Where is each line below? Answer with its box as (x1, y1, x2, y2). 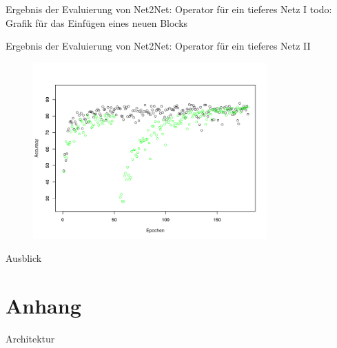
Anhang (6, 291, 81, 319)
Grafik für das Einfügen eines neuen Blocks (6, 15, 188, 30)
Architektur (6, 331, 55, 345)
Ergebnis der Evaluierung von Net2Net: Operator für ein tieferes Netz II (6, 39, 311, 53)
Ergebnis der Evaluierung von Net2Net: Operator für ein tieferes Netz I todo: (6, 2, 332, 16)
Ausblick (6, 251, 42, 265)
